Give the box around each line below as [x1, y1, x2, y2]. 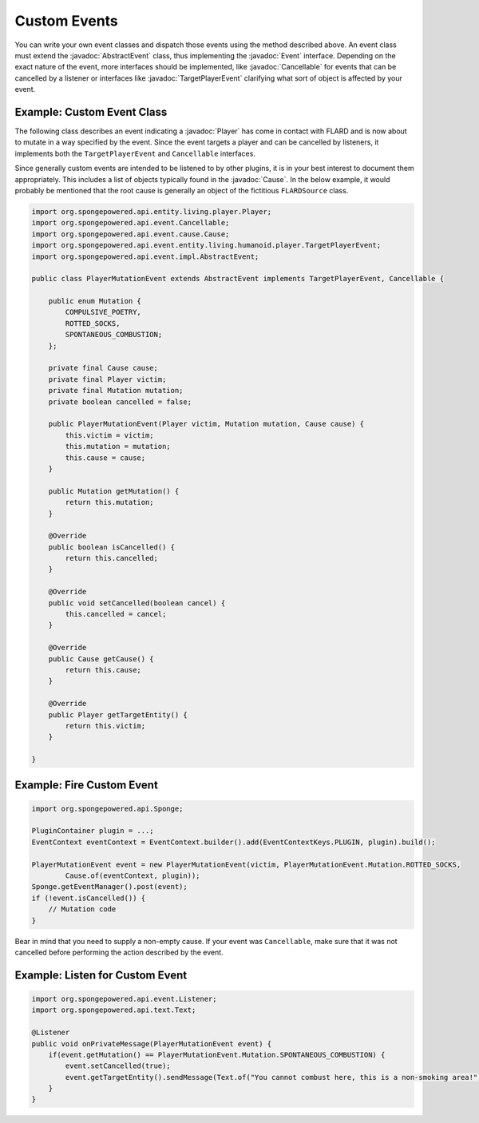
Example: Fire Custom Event [14, 778, 159, 792]
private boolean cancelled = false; [48, 397, 192, 407]
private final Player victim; [48, 375, 167, 383]
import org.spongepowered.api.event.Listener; [31, 994, 217, 1003]
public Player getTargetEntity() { [48, 710, 188, 719]
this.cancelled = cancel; [65, 609, 167, 619]
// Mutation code [48, 905, 117, 914]
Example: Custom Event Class [14, 105, 168, 119]
